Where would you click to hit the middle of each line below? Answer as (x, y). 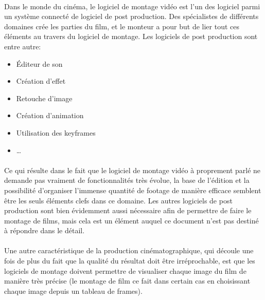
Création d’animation (50, 115)
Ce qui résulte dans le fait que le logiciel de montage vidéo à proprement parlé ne (132, 170)
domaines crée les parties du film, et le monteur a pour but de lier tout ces (122, 26)
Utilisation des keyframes (56, 132)
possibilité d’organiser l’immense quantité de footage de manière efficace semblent (133, 190)
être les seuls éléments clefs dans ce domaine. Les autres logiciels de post (118, 200)
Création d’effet (41, 81)
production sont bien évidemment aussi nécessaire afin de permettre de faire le (128, 210)
